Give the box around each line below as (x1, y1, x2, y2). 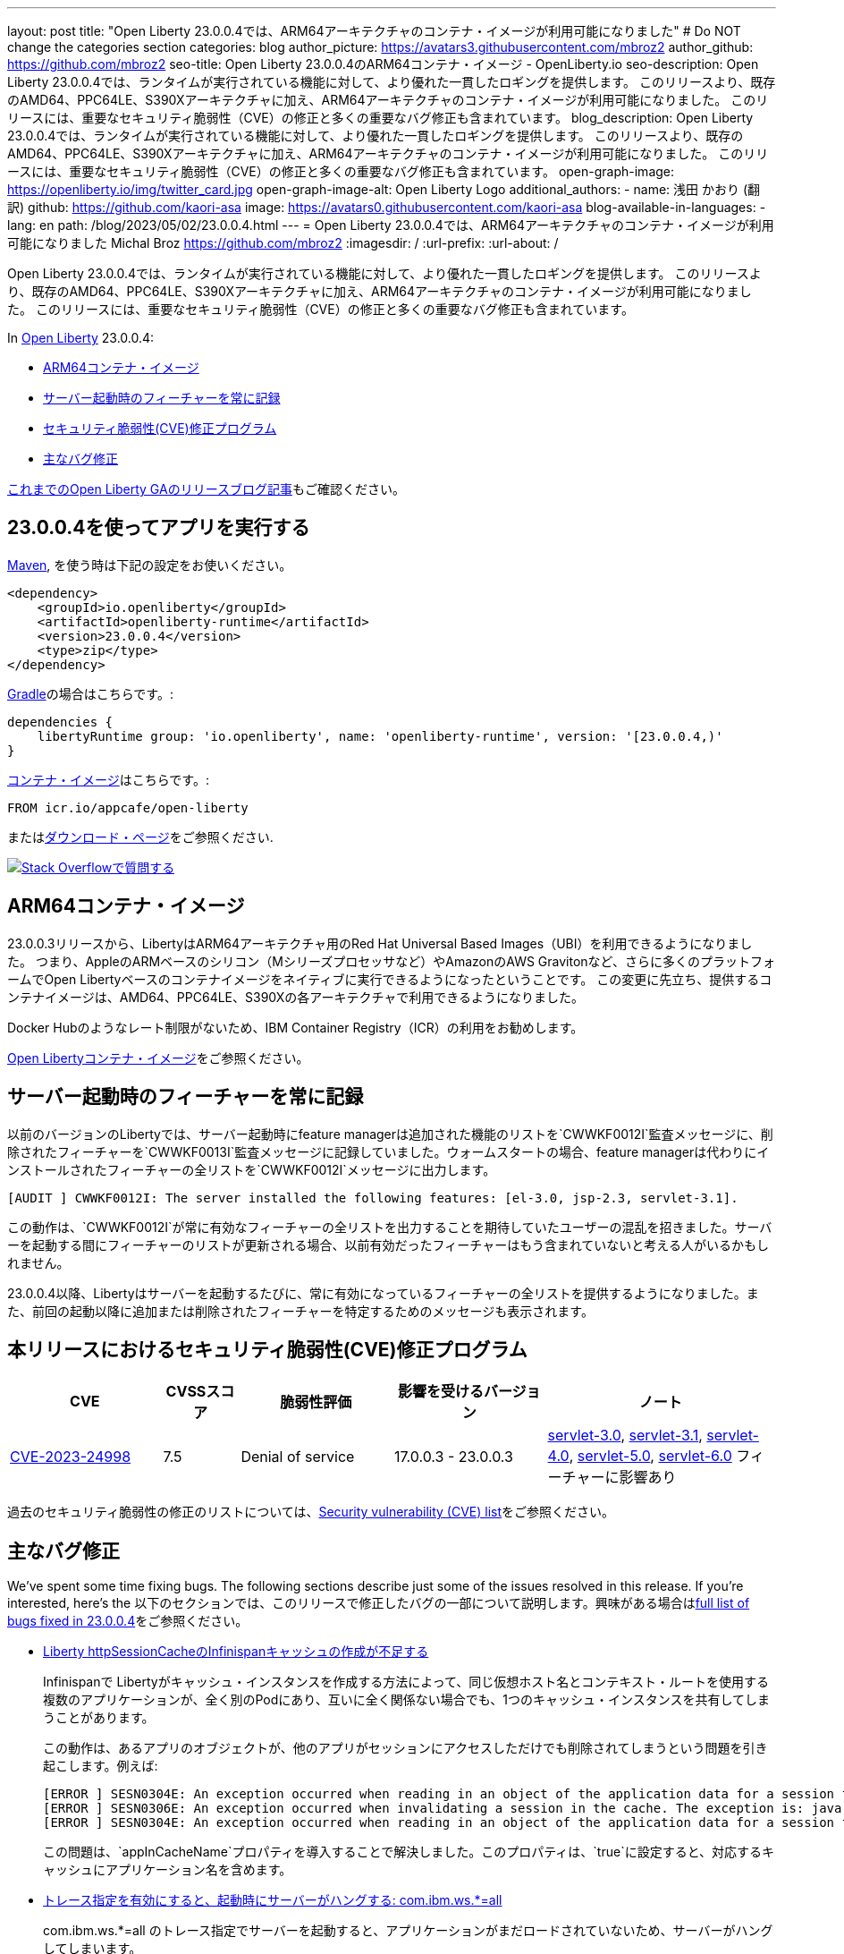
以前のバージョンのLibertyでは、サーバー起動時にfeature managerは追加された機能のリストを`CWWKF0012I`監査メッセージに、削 (7, 1126, 773, 1142)
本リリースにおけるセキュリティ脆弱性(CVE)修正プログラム (7, 1338, 527, 1361)
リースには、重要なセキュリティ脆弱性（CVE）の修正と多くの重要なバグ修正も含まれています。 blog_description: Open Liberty (7, 110, 754, 125)
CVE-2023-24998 (10, 1448, 131, 1466)
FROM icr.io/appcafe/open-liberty (7, 800, 249, 815)
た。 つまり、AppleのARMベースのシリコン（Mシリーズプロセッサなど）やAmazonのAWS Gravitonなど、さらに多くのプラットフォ (7, 953, 775, 969)
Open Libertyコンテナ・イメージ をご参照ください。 (7, 1049, 309, 1066)
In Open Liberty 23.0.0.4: (7, 330, 155, 345)
